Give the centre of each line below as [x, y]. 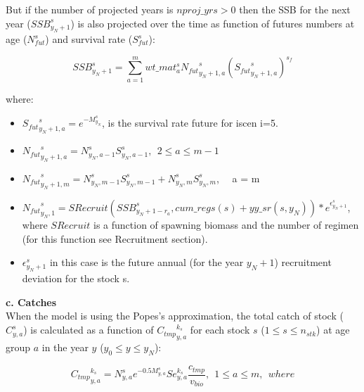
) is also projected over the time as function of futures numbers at [213, 23]
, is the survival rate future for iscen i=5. [190, 123]
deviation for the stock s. [76, 278]
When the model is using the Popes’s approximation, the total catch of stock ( [175, 316]
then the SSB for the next [295, 9]
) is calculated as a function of [89, 330]
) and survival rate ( [89, 39]
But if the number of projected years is [90, 9]
